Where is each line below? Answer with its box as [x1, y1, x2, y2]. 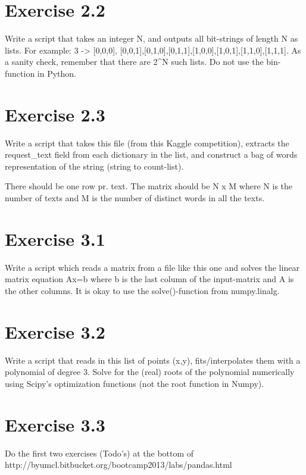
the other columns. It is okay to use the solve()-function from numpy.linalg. [5, 284, 280, 296]
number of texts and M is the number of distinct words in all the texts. [5, 192, 265, 204]
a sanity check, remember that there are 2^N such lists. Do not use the [5, 55, 264, 68]
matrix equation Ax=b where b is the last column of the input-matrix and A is [5, 273, 294, 285]
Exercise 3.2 [5, 319, 105, 343]
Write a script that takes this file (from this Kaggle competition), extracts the [5, 136, 289, 149]
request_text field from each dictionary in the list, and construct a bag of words [5, 148, 298, 161]
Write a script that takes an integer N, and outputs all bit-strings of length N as [5, 32, 298, 45]
